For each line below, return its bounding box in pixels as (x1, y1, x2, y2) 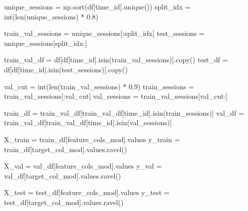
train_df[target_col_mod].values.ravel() (4, 144, 127, 154)
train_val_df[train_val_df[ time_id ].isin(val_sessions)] (4, 117, 172, 128)
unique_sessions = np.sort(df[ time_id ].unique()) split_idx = (4, 1, 191, 11)
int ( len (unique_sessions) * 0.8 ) (4, 11, 98, 21)
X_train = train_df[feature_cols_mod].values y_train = (4, 134, 180, 144)
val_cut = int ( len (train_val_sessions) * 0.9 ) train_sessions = (4, 81, 194, 91)
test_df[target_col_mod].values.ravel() (4, 197, 124, 207)
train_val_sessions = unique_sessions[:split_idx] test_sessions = (4, 28, 205, 38)
